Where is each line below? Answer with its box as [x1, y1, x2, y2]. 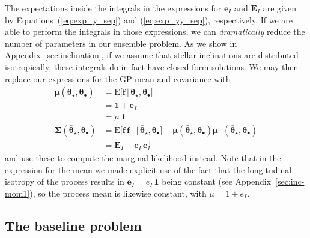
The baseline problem [5, 216, 142, 234]
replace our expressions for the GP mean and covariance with [5, 72, 231, 85]
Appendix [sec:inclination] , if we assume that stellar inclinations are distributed [5, 49, 299, 61]
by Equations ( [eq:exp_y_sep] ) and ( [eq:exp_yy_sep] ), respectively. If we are [5, 13, 293, 26]
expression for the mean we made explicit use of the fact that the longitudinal [5, 163, 292, 176]
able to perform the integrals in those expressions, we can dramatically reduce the [5, 25, 305, 38]
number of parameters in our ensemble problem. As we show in [5, 37, 237, 49]
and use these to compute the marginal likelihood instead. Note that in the [5, 152, 281, 164]
